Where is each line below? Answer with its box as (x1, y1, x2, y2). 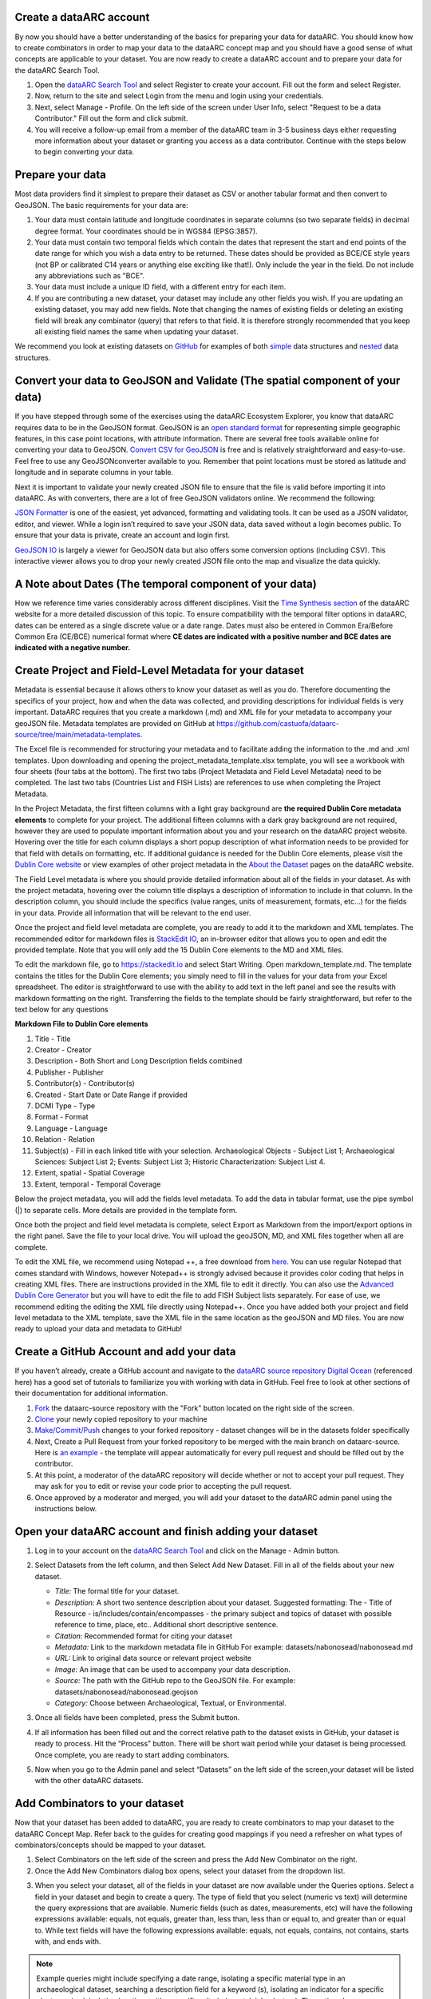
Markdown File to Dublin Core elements (14, 1019, 148, 1029)
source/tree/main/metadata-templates (14, 729, 141, 739)
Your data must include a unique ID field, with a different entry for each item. (34, 282, 287, 292)
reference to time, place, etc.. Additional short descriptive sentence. (54, 1620, 279, 1630)
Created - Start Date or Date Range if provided (34, 1090, 188, 1099)
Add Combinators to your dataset (14, 1797, 184, 1810)
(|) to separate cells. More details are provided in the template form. (14, 1205, 238, 1215)
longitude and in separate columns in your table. (14, 468, 174, 477)
